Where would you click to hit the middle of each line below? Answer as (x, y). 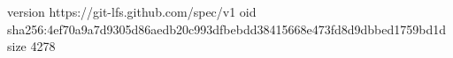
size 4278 (31, 46)
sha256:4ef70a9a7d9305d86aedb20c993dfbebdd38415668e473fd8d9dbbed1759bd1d (227, 29)
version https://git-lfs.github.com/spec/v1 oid (132, 11)
